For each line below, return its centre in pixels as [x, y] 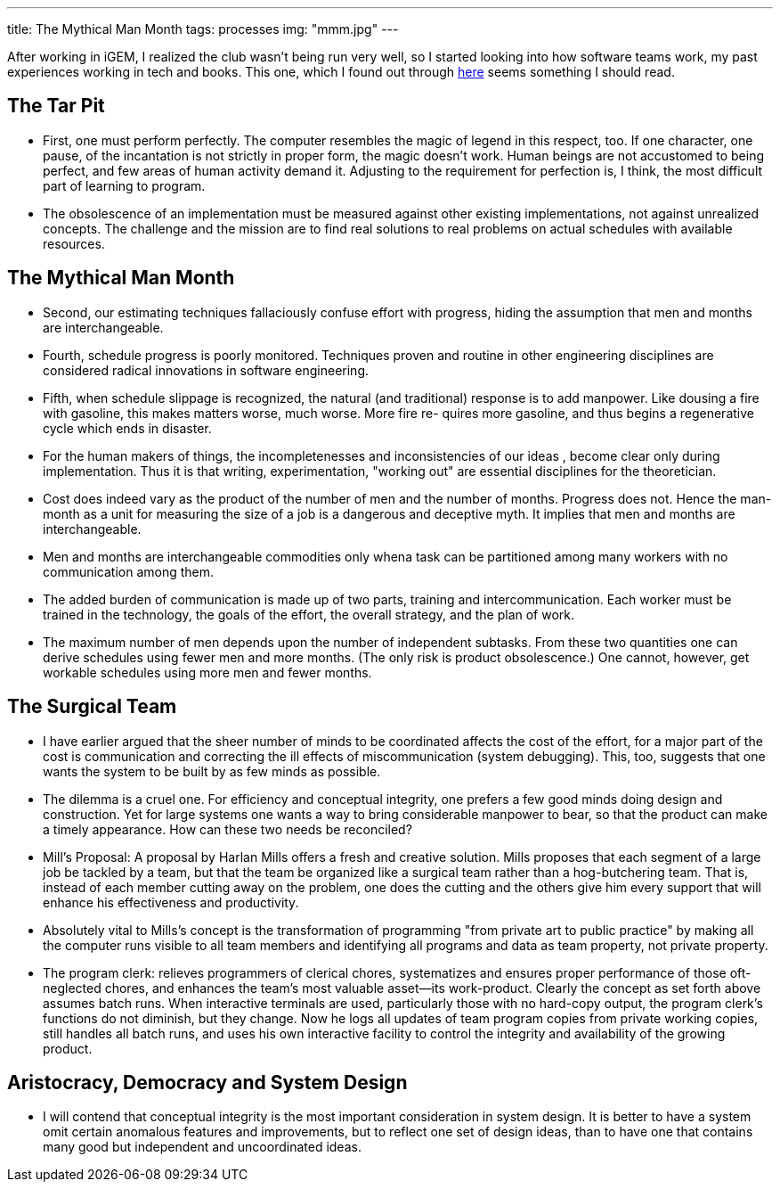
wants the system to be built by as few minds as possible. [212, 771]
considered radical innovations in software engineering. [206, 370]
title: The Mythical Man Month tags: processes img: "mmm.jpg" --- [203, 29]
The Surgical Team [92, 707]
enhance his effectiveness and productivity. [171, 902]
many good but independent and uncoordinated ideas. [202, 1147]
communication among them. [129, 571]
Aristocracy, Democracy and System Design [207, 1082]
